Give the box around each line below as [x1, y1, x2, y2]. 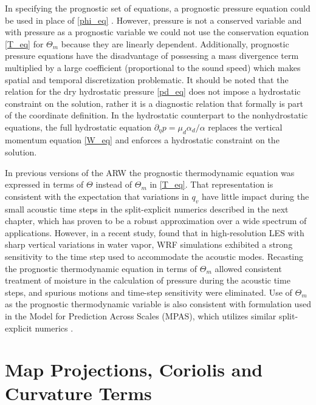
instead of [95, 178, 132, 191]
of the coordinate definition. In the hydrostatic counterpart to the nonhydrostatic [5, 109, 308, 121]
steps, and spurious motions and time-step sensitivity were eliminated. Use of [5, 285, 292, 298]
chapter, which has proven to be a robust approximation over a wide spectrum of [5, 214, 307, 227]
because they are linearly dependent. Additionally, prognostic [61, 37, 289, 50]
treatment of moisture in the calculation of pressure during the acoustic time [5, 274, 290, 287]
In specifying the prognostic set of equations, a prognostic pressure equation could [5, 2, 311, 14]
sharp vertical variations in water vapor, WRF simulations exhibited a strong [5, 238, 293, 251]
